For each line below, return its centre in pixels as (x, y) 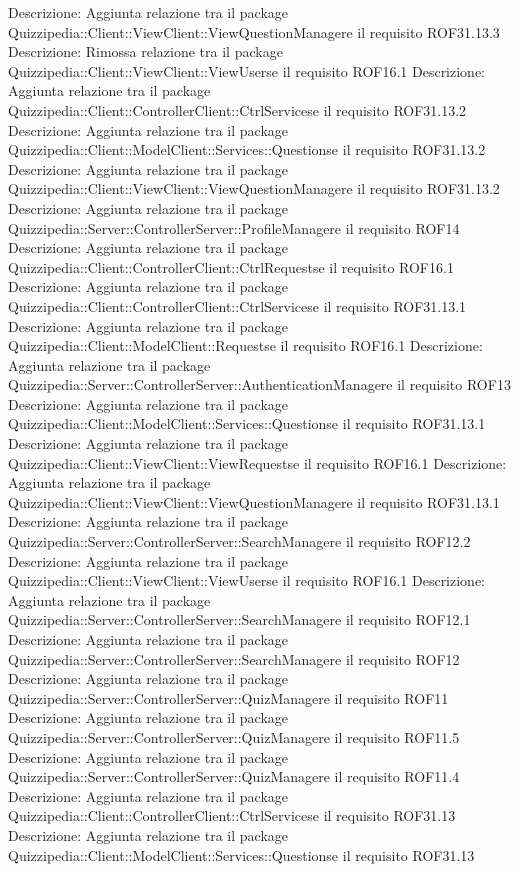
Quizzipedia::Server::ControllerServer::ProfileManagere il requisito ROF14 (234, 227)
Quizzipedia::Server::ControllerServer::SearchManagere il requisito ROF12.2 (239, 541)
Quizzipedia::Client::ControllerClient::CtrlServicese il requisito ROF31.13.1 (237, 305)
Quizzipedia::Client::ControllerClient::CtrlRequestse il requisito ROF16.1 (231, 266)
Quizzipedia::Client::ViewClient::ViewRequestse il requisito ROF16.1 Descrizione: (257, 462)
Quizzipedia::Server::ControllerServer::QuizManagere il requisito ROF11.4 (234, 776)
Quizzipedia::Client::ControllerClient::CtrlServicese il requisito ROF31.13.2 (237, 109)
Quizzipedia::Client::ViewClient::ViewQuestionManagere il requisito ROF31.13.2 (254, 188)
